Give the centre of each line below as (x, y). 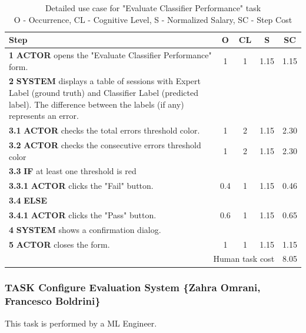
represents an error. (44, 116)
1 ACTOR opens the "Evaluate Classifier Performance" (110, 55)
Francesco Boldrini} (53, 301)
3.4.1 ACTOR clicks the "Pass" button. (83, 214)
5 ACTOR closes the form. (59, 244)
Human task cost (244, 259)
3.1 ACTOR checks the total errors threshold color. (104, 130)
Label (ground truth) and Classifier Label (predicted (104, 93)
